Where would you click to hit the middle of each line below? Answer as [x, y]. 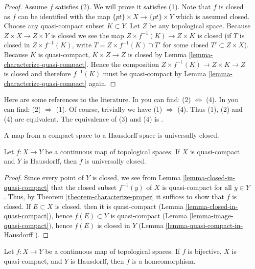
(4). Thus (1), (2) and [210, 109]
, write [82, 45]
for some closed [186, 45]
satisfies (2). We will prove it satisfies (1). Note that [133, 6]
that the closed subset [84, 187]
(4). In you [222, 99]
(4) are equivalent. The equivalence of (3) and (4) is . [84, 118]
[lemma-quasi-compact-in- [204, 225]
